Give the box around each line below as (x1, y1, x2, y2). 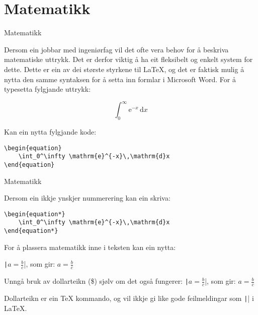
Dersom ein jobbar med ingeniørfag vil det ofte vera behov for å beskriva (4, 44, 229, 54)
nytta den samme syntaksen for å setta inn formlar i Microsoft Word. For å (4, 74, 236, 84)
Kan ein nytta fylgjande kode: (4, 126, 97, 137)
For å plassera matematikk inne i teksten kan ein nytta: (4, 241, 176, 252)
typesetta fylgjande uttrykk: (4, 84, 91, 94)
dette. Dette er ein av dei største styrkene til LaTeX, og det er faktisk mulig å (4, 64, 244, 74)
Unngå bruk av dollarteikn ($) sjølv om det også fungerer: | (4, 276, 189, 286)
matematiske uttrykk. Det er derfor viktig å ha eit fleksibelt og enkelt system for (4, 54, 253, 65)
